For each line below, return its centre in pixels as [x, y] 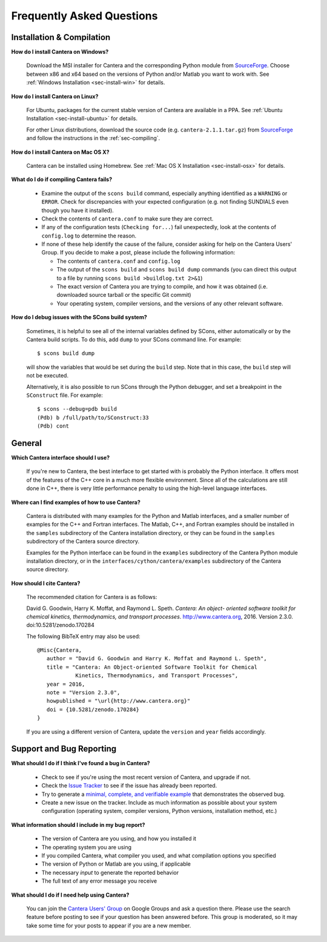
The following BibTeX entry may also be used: [83, 636]
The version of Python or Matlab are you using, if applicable [116, 864]
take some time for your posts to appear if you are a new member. [109, 925]
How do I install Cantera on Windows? [60, 52]
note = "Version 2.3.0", [83, 693]
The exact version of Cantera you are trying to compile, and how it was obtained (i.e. [162, 287]
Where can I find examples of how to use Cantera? [76, 502]
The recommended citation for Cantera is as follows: [92, 597]
